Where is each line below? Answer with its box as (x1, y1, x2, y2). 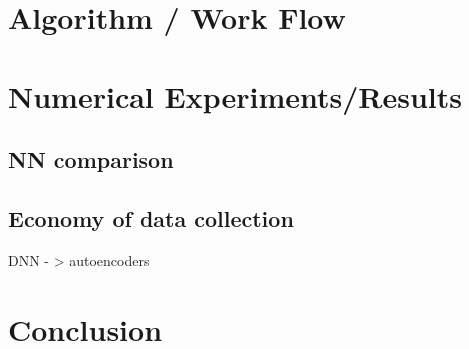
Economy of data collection (8, 202, 294, 233)
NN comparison (8, 144, 174, 175)
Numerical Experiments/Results (8, 75, 462, 116)
